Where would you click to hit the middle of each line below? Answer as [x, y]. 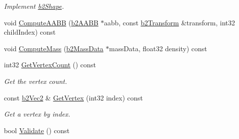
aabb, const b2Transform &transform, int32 [169, 22]
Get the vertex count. [36, 81]
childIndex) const [30, 32]
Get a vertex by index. [37, 114]
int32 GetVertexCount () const [50, 65]
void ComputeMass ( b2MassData [54, 48]
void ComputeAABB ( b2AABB [51, 22]
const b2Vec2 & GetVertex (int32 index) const [73, 97]
